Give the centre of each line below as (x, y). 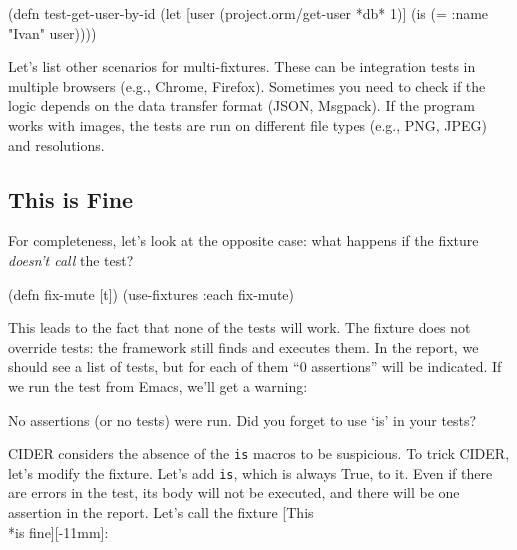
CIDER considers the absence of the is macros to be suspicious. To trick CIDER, (259, 453)
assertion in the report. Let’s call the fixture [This (161, 512)
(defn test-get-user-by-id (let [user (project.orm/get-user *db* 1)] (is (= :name (248, 13)
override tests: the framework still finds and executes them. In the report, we (243, 346)
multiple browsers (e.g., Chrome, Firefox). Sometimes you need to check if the (247, 85)
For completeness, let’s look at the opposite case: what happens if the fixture (243, 240)
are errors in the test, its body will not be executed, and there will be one (234, 492)
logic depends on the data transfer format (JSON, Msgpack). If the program (241, 105)
